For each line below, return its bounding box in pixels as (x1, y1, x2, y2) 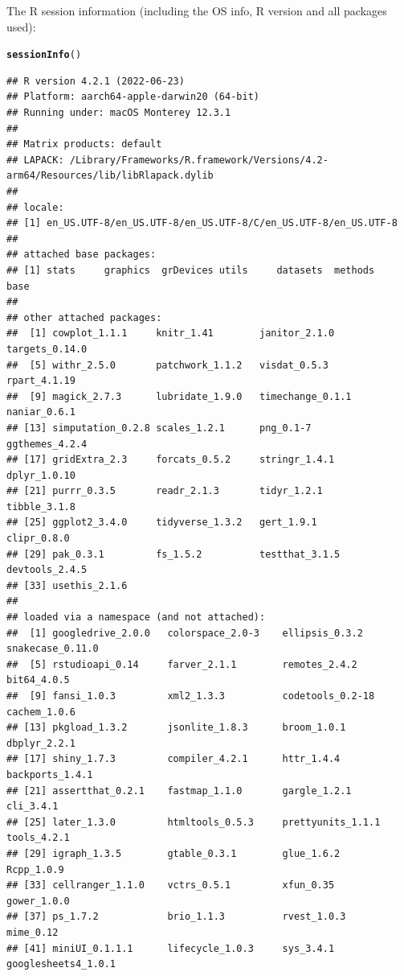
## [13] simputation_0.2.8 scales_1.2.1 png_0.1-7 (6, 422, 312, 434)
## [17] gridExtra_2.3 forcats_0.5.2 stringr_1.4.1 (6, 454, 335, 466)
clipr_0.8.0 (6, 533, 70, 545)
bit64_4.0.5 (6, 674, 70, 686)
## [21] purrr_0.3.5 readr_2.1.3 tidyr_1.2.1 (6, 485, 323, 497)
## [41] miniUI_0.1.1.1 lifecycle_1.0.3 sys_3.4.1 (6, 942, 335, 954)
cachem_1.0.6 (6, 706, 75, 718)
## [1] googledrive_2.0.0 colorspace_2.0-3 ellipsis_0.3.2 (6, 627, 363, 639)
